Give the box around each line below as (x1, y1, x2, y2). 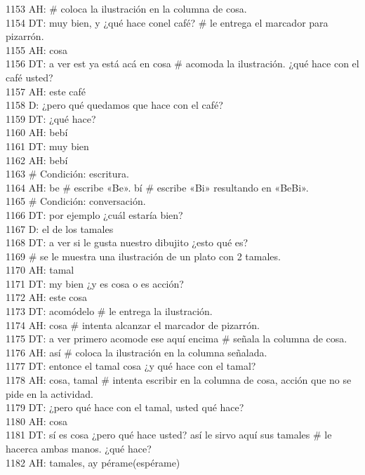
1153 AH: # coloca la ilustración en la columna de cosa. (6, 1, 247, 15)
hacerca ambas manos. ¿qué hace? (6, 441, 152, 455)
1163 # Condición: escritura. (6, 166, 129, 181)
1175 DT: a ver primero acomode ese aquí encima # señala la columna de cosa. (6, 331, 347, 346)
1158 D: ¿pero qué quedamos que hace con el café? (6, 98, 223, 112)
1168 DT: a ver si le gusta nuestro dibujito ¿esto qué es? (6, 235, 248, 250)
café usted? (6, 69, 53, 84)
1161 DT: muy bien (6, 138, 89, 153)
